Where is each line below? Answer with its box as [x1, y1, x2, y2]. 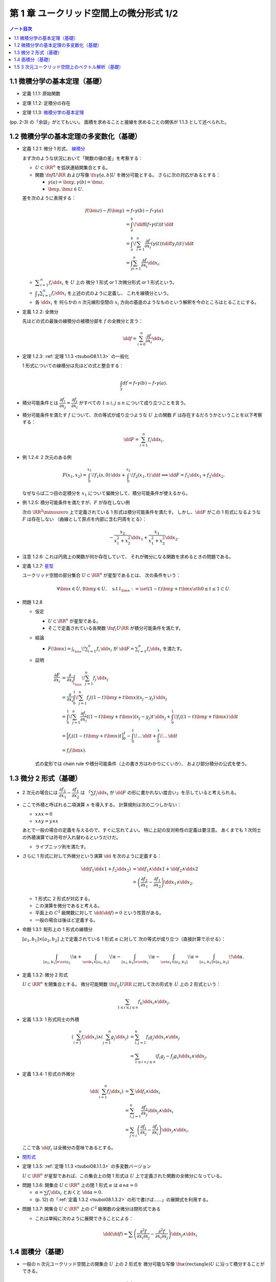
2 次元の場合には [22, 790, 58, 796]
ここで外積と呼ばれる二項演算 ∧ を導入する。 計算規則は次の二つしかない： [22, 802, 182, 808]
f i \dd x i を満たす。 [146, 645, 185, 653]
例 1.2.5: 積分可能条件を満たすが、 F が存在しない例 [22, 499, 130, 506]
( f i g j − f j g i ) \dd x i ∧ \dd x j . [155, 1053, 208, 1060]
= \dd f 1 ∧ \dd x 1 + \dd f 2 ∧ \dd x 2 [132, 866, 198, 873]
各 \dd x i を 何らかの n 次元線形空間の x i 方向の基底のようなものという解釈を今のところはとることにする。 [35, 299, 259, 306]
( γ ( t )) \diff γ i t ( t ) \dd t [151, 241, 194, 248]
